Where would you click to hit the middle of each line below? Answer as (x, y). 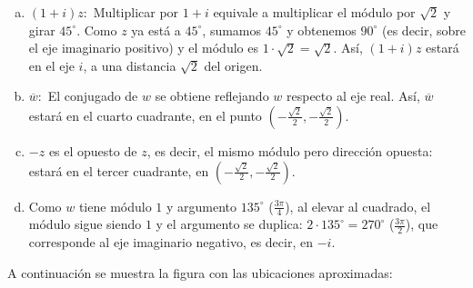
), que (422, 224)
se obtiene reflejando (212, 96)
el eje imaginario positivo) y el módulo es (143, 48)
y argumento (201, 206)
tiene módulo (115, 206)
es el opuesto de (93, 150)
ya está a (156, 30)
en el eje (51, 65)
